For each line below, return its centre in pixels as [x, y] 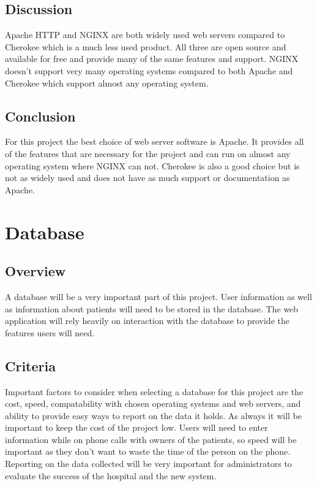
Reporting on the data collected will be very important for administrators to [148, 464]
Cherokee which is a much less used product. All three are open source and [146, 46]
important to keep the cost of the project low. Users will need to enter [136, 427]
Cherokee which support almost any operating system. [107, 83]
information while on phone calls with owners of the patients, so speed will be [151, 439]
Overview [35, 271]
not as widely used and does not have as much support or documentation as [147, 178]
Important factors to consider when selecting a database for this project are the [154, 391]
